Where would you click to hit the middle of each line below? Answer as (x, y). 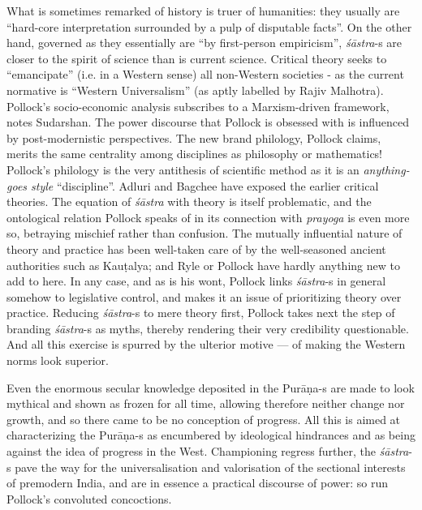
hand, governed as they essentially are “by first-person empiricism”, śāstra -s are (205, 43)
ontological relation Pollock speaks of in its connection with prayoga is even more (208, 217)
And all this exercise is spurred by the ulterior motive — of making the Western (206, 344)
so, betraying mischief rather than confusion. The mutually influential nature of (205, 233)
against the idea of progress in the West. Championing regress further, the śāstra (208, 451)
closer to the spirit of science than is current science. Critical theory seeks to (197, 58)
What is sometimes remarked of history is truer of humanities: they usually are (203, 11)
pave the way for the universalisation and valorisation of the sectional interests (210, 467)
